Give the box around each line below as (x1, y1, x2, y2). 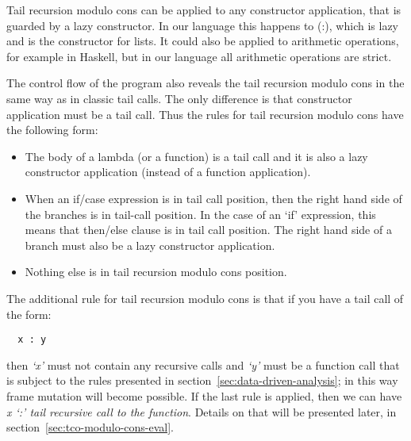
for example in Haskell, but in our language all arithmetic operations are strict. (6, 48, 392, 64)
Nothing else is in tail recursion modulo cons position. (25, 263, 287, 280)
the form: (6, 305, 52, 322)
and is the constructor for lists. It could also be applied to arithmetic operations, (6, 33, 399, 49)
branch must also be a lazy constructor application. (25, 236, 275, 253)
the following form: (6, 121, 98, 138)
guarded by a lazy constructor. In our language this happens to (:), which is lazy (6, 17, 398, 33)
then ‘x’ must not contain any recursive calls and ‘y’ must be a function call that (6, 356, 400, 373)
